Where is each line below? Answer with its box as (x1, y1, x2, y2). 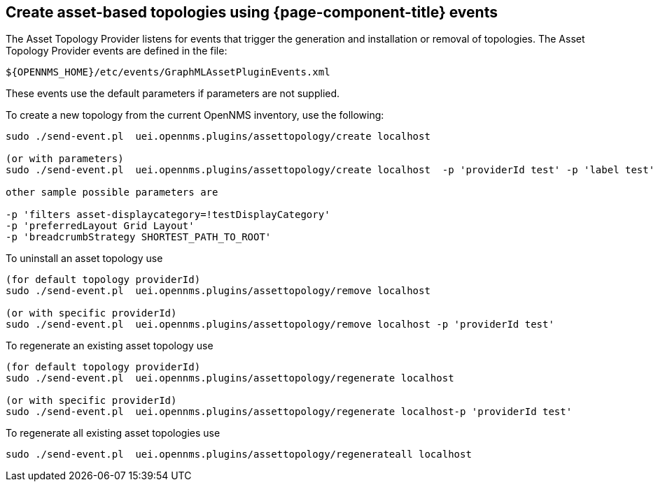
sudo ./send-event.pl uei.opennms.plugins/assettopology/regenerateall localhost (6, 449, 472, 460)
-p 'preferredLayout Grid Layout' (6, 220, 195, 232)
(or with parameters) (6, 153, 124, 165)
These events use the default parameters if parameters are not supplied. (6, 87, 340, 100)
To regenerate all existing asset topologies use (6, 427, 220, 439)
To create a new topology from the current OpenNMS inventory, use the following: (6, 109, 384, 122)
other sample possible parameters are (6, 187, 218, 198)
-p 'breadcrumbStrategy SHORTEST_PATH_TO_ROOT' (6, 231, 272, 243)
